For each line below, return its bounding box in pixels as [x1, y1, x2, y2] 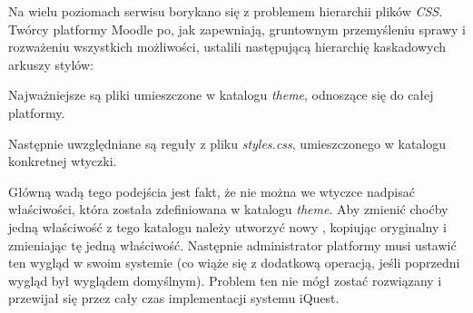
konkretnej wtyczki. [8, 152, 117, 171]
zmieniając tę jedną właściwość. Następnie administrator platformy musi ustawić [8, 235, 457, 254]
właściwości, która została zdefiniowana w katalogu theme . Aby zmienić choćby [8, 200, 448, 219]
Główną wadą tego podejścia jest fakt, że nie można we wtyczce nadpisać [8, 181, 415, 201]
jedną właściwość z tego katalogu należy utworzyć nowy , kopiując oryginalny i [8, 217, 447, 236]
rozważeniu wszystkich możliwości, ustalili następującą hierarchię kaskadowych [8, 37, 446, 56]
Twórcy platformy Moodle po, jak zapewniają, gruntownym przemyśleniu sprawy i [8, 19, 466, 38]
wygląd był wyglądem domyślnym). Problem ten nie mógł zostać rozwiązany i [8, 270, 442, 289]
